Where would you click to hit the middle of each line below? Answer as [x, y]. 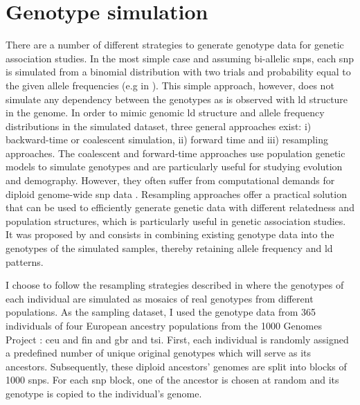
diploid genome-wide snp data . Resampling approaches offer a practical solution [176, 193]
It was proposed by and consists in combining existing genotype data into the [170, 234]
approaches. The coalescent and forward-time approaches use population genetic [175, 153]
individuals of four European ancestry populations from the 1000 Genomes [164, 325]
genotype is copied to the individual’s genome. [104, 393]
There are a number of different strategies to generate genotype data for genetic [175, 45]
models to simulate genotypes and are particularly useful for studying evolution [174, 166]
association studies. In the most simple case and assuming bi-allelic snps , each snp [180, 58]
